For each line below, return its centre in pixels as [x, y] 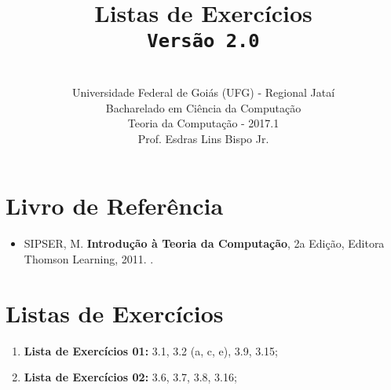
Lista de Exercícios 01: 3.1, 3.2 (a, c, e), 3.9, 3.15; [151, 350]
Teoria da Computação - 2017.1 [203, 123]
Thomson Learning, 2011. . [89, 258]
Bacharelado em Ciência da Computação [203, 107]
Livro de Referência [115, 206]
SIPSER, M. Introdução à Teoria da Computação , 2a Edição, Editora [204, 243]
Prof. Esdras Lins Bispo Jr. [203, 138]
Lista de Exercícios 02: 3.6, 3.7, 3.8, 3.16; [130, 377]
